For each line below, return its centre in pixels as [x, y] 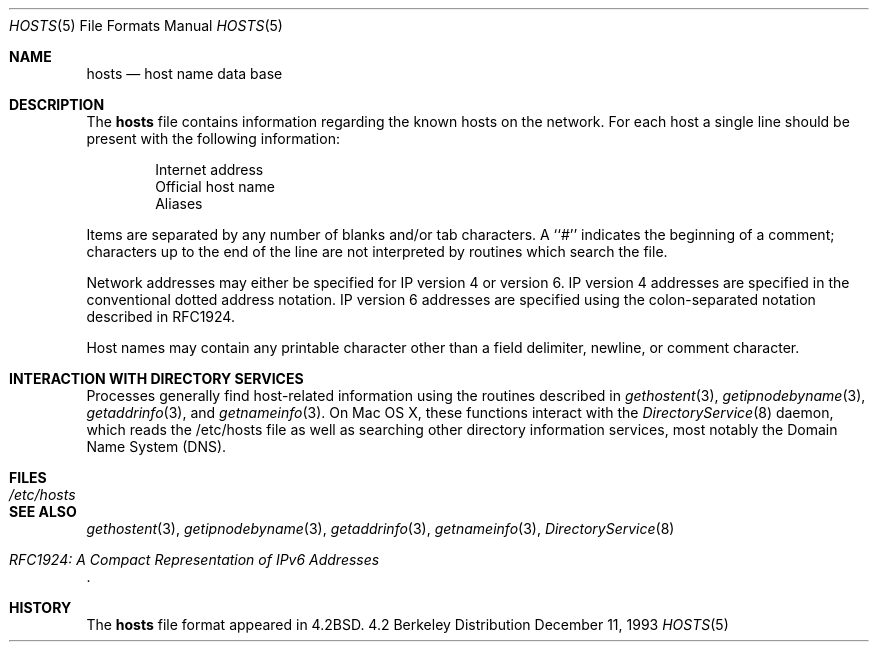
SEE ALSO [43, 511]
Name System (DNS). [156, 446]
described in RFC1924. [160, 316]
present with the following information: [213, 138]
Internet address [209, 169]
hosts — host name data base [184, 73]
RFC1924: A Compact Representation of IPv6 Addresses [194, 559]
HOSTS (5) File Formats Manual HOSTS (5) [146, 25]
